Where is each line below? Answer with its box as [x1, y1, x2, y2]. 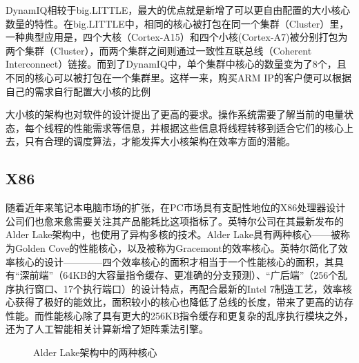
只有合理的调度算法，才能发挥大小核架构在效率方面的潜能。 [24, 134, 295, 148]
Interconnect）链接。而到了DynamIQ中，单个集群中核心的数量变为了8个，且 [6, 57, 347, 71]
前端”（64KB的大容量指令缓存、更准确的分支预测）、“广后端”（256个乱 [29, 268, 348, 282]
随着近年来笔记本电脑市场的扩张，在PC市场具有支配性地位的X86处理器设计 [6, 200, 346, 215]
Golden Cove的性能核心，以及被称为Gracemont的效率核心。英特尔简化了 [14, 240, 338, 255]
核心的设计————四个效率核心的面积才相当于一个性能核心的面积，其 [14, 254, 334, 268]
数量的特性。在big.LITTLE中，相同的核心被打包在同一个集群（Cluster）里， [6, 16, 349, 30]
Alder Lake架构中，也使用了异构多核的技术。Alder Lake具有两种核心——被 [6, 227, 341, 242]
